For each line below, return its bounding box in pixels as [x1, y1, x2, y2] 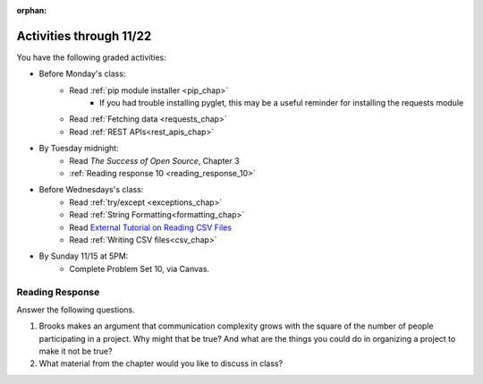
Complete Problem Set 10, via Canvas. [69, 263, 210, 274]
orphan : [16, 5, 47, 15]
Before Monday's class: [38, 68, 126, 80]
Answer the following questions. [16, 304, 136, 315]
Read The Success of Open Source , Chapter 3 [69, 155, 241, 166]
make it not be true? [38, 346, 113, 357]
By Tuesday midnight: [38, 143, 120, 154]
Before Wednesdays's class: [38, 184, 144, 195]
